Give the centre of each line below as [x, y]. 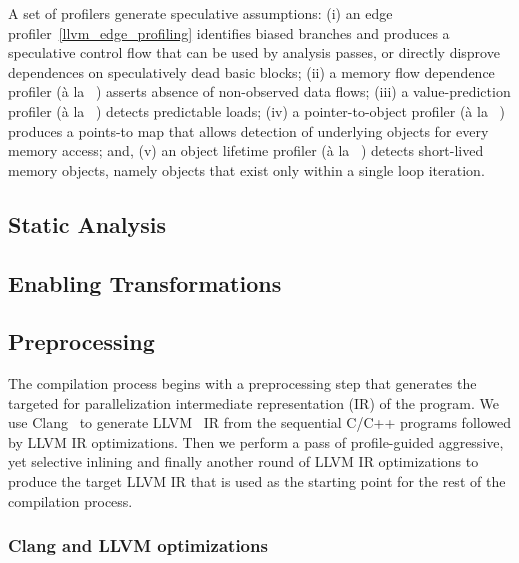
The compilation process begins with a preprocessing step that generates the [242, 383]
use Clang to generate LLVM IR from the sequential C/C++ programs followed [260, 422]
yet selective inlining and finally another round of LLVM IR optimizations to [243, 461]
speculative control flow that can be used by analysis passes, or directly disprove [254, 52]
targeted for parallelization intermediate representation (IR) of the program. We [253, 402]
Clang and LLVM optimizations [138, 545]
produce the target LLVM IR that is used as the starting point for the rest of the [257, 481]
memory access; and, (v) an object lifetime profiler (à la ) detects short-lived [246, 150]
